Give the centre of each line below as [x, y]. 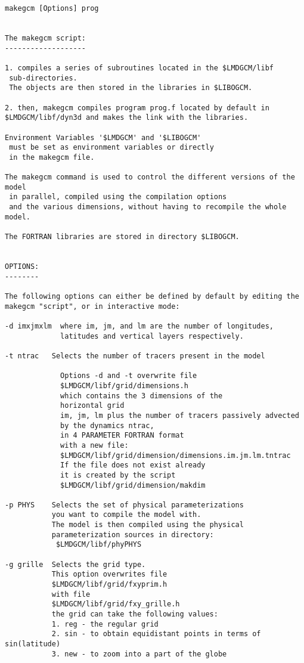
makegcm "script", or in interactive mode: [92, 306]
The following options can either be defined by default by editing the [152, 297]
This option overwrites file [109, 574]
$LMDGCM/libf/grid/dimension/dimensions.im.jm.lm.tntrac [176, 455]
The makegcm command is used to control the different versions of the [150, 177]
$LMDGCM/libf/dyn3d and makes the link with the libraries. [127, 118]
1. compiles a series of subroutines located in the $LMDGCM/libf [139, 68]
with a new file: [94, 445]
